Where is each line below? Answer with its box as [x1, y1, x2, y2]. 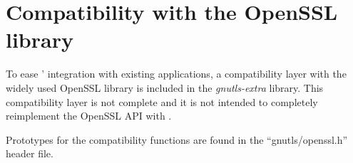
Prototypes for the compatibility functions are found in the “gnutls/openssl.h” [6, 132, 348, 147]
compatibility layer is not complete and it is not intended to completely [6, 94, 318, 109]
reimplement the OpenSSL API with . [6, 108, 172, 123]
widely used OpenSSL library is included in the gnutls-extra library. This [6, 80, 324, 95]
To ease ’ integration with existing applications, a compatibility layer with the [6, 66, 347, 81]
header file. [6, 146, 53, 161]
